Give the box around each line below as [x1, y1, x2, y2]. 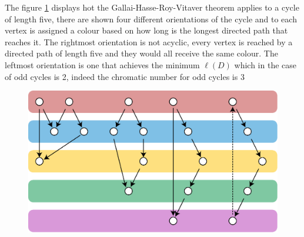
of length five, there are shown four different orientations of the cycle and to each [5, 12, 297, 25]
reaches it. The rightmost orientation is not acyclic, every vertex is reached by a [5, 35, 293, 48]
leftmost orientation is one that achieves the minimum [5, 58, 200, 71]
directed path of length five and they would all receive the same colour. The [5, 47, 278, 59]
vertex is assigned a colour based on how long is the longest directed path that [5, 24, 288, 36]
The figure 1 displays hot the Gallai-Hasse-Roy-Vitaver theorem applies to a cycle [5, 1, 299, 13]
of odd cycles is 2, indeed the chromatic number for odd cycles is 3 [5, 70, 245, 82]
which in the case [234, 58, 297, 71]
